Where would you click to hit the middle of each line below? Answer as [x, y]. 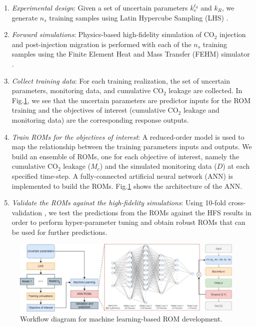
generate [25, 17]
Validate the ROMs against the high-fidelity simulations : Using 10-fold [119, 203]
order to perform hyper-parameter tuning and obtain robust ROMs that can [128, 222]
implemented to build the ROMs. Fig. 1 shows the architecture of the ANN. [127, 186]
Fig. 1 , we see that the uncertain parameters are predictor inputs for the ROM [131, 100]
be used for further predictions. [59, 232]
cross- [237, 203]
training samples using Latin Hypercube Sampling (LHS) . [139, 17]
